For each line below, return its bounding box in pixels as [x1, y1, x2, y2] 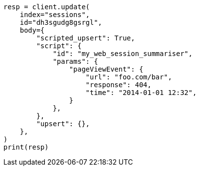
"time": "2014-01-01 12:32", [85, 89, 197, 96]
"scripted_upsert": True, [36, 34, 135, 42]
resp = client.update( [3, 3, 90, 11]
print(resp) [3, 143, 49, 151]
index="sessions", [20, 11, 90, 19]
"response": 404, [85, 81, 152, 89]
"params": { [53, 57, 98, 65]
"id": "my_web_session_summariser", [53, 50, 193, 57]
